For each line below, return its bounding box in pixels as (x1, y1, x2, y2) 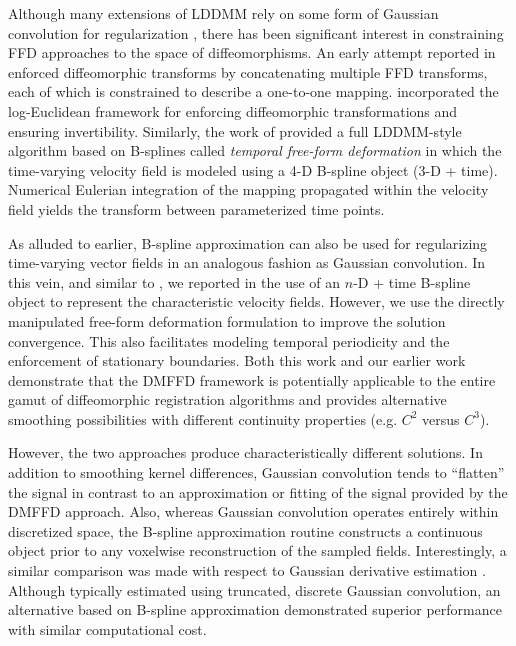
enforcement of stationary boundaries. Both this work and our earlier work (8, 350, 466, 371)
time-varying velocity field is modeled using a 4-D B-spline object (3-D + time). (8, 159, 498, 180)
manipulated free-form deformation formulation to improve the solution (8, 310, 446, 331)
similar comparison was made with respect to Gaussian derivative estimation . (8, 560, 486, 581)
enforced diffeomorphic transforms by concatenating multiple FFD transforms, (8, 61, 488, 82)
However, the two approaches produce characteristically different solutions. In (8, 442, 483, 463)
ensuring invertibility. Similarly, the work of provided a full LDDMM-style (8, 120, 462, 141)
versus (422, 408, 460, 429)
